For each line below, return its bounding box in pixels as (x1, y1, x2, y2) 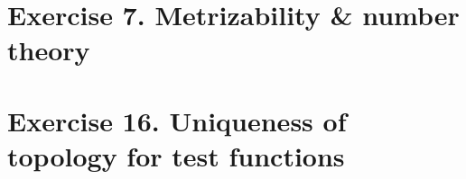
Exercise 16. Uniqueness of (7, 102, 347, 139)
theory (7, 31, 90, 68)
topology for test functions (7, 137, 345, 174)
